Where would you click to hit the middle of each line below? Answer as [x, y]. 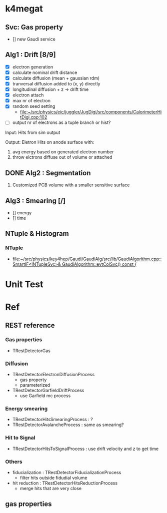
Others [14, 462]
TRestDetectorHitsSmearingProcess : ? [53, 420]
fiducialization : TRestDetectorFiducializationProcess [67, 472]
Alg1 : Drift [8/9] [30, 55]
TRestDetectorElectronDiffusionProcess [53, 375]
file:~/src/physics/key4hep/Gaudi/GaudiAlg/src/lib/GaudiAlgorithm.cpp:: [87, 259]
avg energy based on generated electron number [63, 152]
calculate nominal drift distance [45, 72]
